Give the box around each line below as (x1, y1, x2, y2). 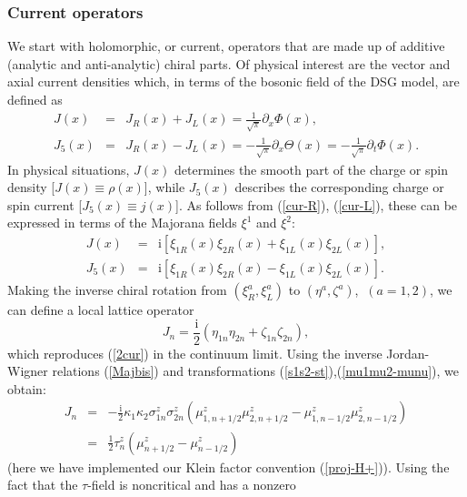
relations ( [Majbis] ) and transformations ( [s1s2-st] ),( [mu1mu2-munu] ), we (52, 361, 460, 380)
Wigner (7, 361, 48, 380)
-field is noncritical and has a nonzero (87, 475, 296, 494)
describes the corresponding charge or (234, 177, 444, 197)
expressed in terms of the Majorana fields (7, 213, 237, 232)
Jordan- (386, 343, 430, 362)
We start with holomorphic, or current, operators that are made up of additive (7, 36, 445, 56)
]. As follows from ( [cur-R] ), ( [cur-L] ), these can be (175, 195, 458, 214)
